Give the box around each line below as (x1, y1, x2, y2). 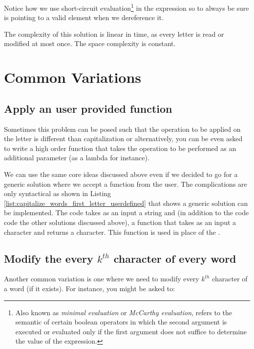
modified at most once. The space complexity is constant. (4, 38, 176, 49)
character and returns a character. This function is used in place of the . (4, 226, 220, 237)
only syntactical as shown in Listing (4, 188, 111, 199)
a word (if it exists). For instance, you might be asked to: (4, 283, 175, 293)
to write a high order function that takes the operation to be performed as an (4, 143, 236, 153)
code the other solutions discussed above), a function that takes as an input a (4, 217, 236, 227)
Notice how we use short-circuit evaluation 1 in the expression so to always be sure (4, 1, 249, 13)
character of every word (113, 250, 236, 266)
